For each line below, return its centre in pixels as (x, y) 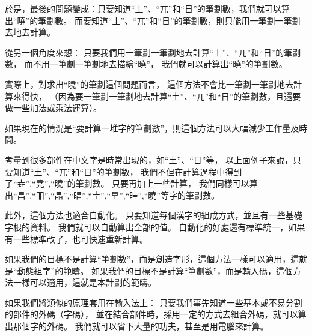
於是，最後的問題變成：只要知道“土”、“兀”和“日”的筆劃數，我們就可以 (143, 8)
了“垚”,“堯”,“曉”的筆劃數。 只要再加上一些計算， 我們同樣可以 (127, 183)
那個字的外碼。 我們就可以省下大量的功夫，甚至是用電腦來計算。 (141, 326)
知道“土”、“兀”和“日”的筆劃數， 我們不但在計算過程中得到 (127, 171)
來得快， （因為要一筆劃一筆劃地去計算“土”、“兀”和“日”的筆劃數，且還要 (157, 96)
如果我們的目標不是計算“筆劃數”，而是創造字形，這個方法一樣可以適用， (148, 259)
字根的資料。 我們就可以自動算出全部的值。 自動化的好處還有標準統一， (147, 226)
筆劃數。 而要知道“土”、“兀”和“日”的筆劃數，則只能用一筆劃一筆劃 (169, 20)
